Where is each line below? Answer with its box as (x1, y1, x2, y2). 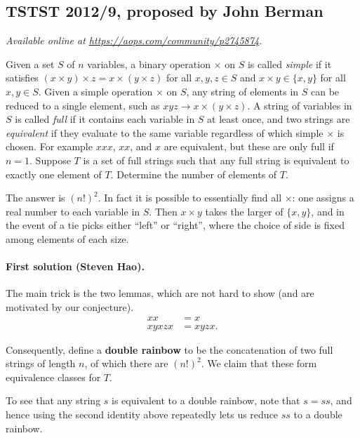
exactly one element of (6, 166, 102, 181)
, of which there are (84, 356, 168, 371)
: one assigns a (292, 190, 354, 205)
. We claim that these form (201, 356, 317, 371)
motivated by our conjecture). (6, 299, 134, 314)
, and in (311, 204, 345, 218)
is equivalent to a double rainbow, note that (112, 393, 300, 408)
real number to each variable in (6, 204, 140, 218)
